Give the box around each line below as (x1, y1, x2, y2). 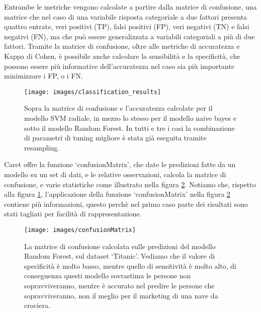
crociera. (24, 300, 50, 310)
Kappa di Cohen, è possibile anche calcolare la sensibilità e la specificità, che (4, 50, 240, 61)
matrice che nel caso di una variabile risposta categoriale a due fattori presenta (4, 11, 247, 22)
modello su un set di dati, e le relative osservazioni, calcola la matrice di (4, 169, 226, 179)
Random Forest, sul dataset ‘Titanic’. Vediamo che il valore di (24, 251, 215, 261)
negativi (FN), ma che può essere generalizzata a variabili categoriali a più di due (4, 31, 255, 41)
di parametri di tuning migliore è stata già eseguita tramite (24, 132, 207, 143)
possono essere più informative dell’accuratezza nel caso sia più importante (4, 60, 234, 71)
